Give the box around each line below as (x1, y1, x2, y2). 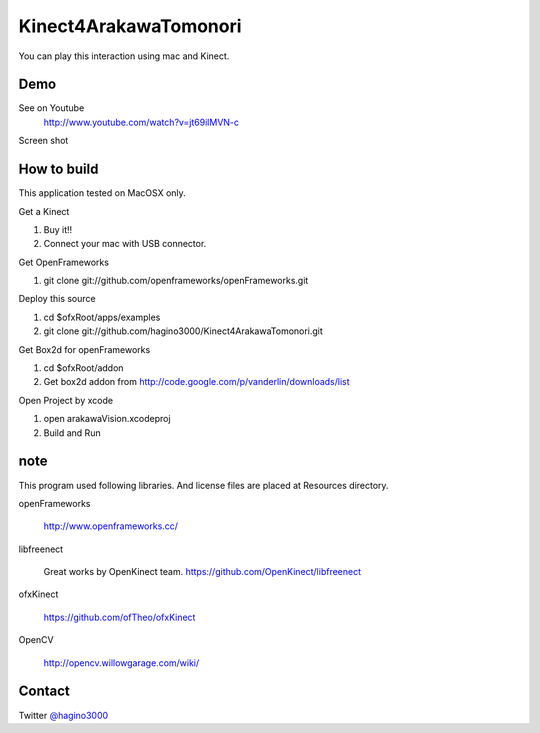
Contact (18, 683, 70, 700)
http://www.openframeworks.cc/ (43, 520, 179, 532)
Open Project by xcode (18, 394, 114, 406)
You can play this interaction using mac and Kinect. (18, 50, 230, 62)
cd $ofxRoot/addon (43, 362, 124, 374)
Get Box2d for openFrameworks (18, 343, 151, 355)
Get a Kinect (18, 205, 70, 217)
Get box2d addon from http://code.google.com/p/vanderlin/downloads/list (43, 376, 350, 388)
